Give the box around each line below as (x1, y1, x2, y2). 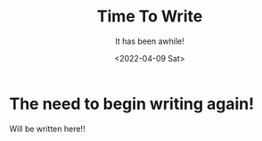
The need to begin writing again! (9, 94, 255, 113)
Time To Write (96, 6, 203, 27)
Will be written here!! (9, 123, 86, 134)
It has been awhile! (115, 36, 184, 46)
